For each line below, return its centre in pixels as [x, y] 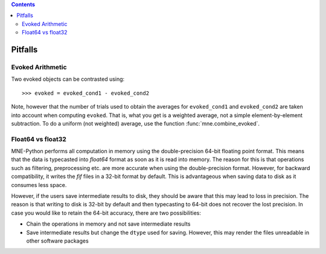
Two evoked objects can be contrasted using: [68, 79]
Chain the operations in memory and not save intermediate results [108, 224]
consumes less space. [39, 185]
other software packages [57, 241]
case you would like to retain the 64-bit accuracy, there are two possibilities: [106, 213]
